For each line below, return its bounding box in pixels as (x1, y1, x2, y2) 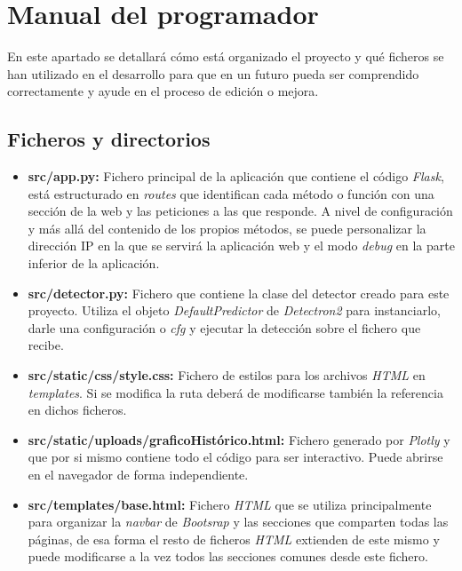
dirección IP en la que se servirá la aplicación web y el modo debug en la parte (28, 236, 455, 255)
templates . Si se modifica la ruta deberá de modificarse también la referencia (28, 383, 443, 401)
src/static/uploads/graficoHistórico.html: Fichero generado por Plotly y (28, 430, 450, 448)
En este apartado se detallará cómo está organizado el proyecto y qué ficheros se (7, 47, 444, 66)
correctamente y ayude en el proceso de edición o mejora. (7, 82, 319, 100)
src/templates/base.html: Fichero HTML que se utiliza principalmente (28, 495, 432, 513)
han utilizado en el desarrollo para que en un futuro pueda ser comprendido (7, 64, 419, 83)
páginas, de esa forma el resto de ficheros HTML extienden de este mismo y (28, 529, 440, 548)
